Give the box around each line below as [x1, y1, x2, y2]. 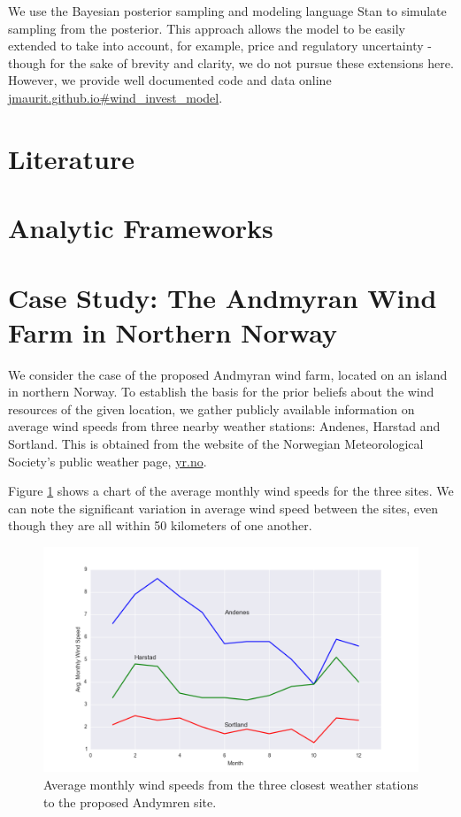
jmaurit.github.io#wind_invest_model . [8, 88, 223, 106]
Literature [8, 140, 134, 176]
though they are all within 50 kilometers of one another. [8, 516, 312, 535]
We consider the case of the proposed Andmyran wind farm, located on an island [8, 365, 448, 383]
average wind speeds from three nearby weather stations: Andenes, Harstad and [8, 417, 441, 435]
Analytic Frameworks [8, 210, 273, 246]
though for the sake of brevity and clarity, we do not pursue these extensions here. [8, 53, 454, 72]
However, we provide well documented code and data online [8, 71, 332, 89]
